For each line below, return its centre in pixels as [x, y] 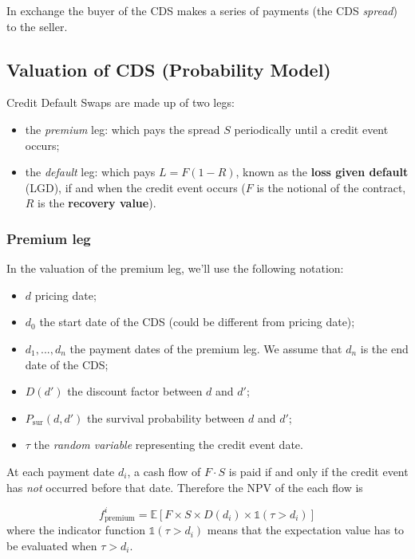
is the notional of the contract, [331, 187]
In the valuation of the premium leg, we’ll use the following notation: [175, 268]
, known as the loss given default [322, 172]
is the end [384, 348]
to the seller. [37, 26]
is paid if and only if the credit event [318, 471]
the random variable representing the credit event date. [168, 445]
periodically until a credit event [311, 129]
